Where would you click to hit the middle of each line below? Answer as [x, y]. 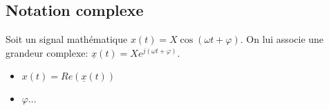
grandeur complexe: [47, 52]
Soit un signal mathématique [67, 39]
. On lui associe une [282, 39]
